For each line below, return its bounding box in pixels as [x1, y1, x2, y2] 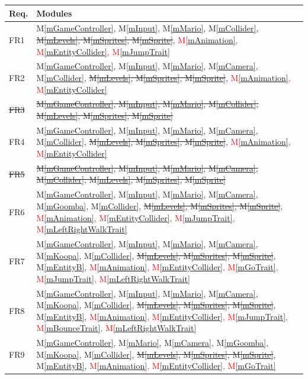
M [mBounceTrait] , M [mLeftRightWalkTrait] [36, 322, 197, 334]
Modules [36, 7, 72, 19]
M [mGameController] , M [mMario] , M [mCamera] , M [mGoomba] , [36, 336, 269, 349]
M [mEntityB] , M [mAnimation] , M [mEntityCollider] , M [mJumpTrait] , [36, 310, 288, 322]
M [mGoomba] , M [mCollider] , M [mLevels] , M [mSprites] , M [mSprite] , [36, 199, 283, 212]
